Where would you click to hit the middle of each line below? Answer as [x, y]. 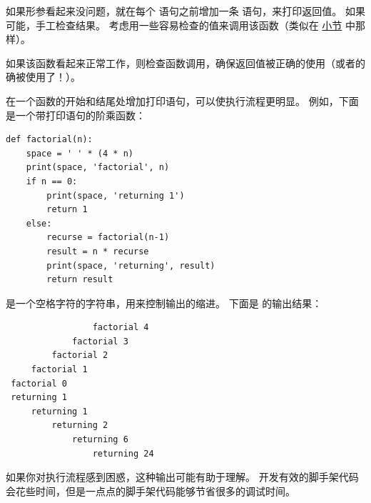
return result [80, 280]
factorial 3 [100, 341]
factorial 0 [39, 383]
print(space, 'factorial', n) [98, 168]
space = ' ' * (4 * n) [80, 153]
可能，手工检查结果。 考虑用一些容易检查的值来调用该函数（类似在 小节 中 [181, 25]
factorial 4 [121, 328]
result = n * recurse [98, 251]
